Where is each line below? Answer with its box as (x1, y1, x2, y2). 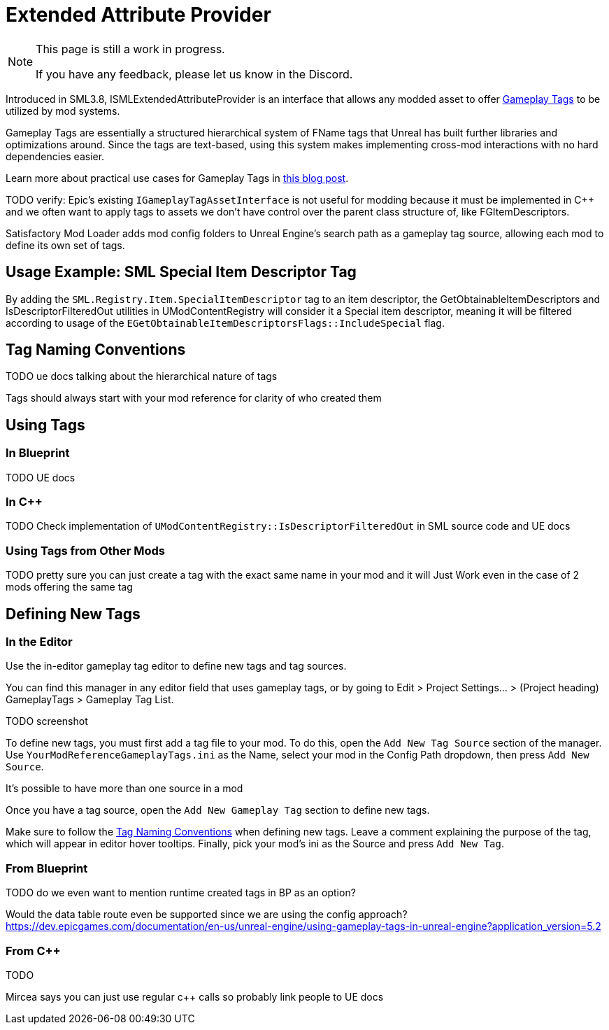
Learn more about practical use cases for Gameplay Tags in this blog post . (6, 171, 349, 184)
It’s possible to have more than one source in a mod (6, 782, 243, 795)
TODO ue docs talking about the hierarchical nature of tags (6, 370, 278, 383)
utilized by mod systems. (6, 104, 120, 117)
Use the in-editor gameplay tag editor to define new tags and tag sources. (6, 660, 347, 672)
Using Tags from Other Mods (6, 543, 166, 558)
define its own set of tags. (6, 239, 125, 251)
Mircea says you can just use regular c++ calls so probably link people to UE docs (6, 990, 384, 1003)
